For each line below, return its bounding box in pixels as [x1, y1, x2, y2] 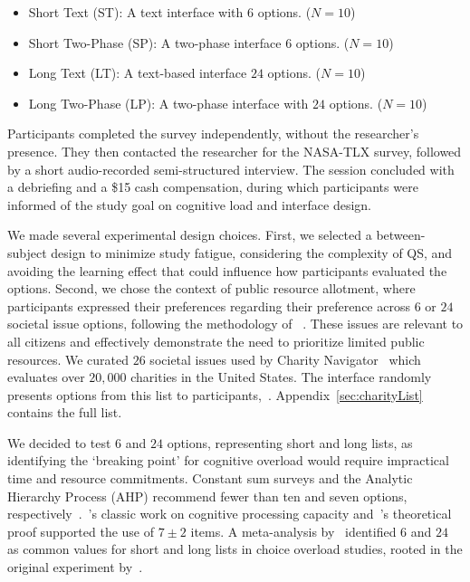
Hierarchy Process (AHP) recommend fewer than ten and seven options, [7, 486, 408, 505]
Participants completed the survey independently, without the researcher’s [7, 124, 419, 143]
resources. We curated [7, 349, 129, 368]
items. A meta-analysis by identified [190, 521, 397, 540]
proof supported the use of [7, 521, 155, 540]
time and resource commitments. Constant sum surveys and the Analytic [7, 469, 413, 488]
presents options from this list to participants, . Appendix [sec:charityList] [7, 385, 423, 404]
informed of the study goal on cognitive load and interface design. [7, 195, 371, 214]
